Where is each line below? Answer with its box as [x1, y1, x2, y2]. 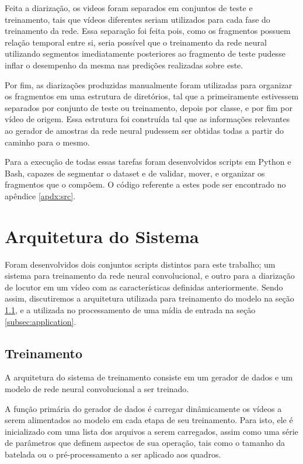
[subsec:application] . [5, 315, 76, 327]
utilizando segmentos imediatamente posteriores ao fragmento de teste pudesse [5, 47, 285, 60]
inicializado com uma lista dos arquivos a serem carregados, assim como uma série [5, 425, 298, 437]
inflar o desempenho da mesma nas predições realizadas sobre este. [5, 58, 243, 71]
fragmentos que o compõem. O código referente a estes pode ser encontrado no [5, 178, 286, 191]
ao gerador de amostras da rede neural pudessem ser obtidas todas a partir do [5, 124, 284, 136]
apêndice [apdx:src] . [5, 189, 76, 202]
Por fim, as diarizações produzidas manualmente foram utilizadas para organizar [5, 78, 292, 91]
